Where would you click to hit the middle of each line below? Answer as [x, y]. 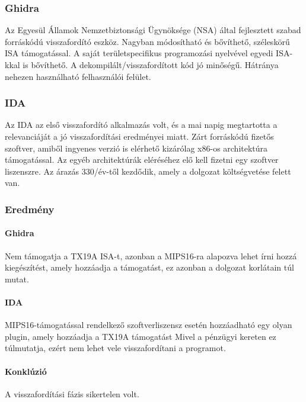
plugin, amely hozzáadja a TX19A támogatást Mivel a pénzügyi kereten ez [141, 336]
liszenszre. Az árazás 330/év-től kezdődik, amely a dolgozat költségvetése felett [148, 171]
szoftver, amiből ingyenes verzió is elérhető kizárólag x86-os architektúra [136, 148]
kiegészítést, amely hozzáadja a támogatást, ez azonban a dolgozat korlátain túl [149, 267]
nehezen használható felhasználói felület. [78, 76]
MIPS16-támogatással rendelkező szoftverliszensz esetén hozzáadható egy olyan [149, 325]
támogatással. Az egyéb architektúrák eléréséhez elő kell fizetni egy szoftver [142, 160]
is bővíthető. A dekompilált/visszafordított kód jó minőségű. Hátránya [151, 65]
